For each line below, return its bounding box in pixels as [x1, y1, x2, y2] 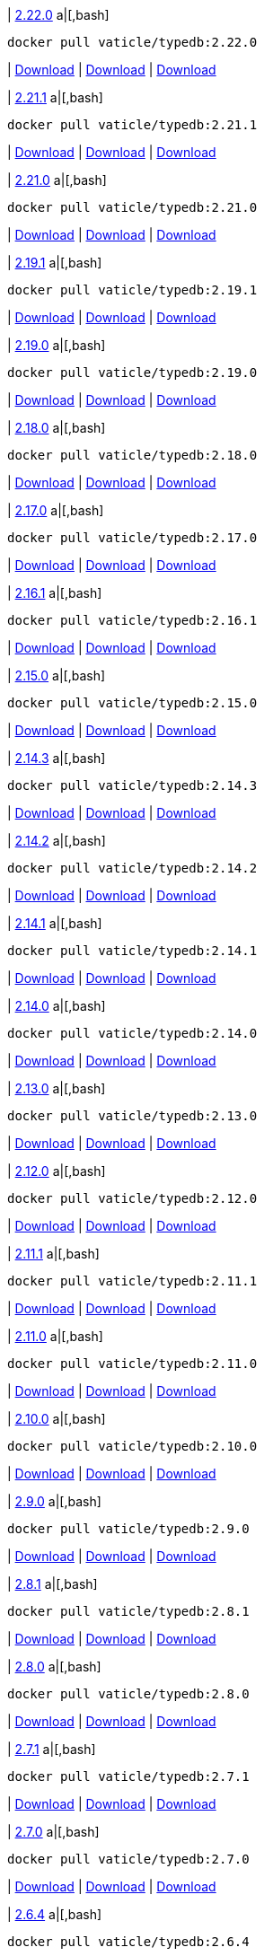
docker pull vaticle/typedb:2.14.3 [7, 778, 258, 793]
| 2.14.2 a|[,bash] [7, 833, 106, 848]
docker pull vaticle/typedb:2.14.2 [7, 861, 258, 875]
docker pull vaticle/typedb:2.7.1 [7, 1769, 250, 1784]
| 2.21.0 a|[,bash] [7, 172, 107, 188]
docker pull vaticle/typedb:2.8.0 [7, 1687, 250, 1701]
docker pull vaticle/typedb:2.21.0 [7, 200, 258, 215]
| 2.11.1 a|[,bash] [7, 1246, 100, 1261]
